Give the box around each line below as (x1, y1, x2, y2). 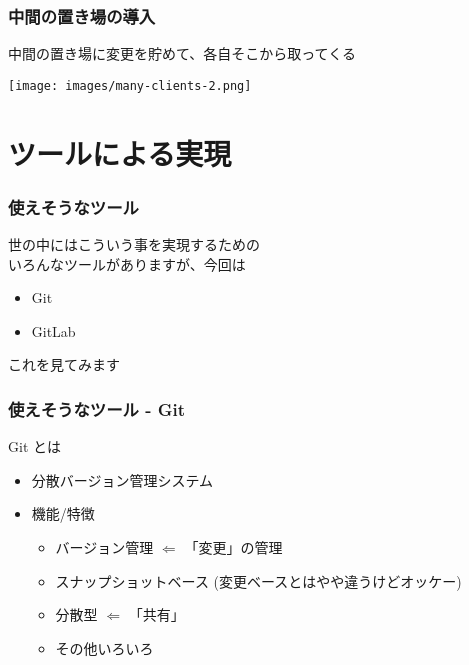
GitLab (31, 320, 76, 341)
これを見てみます (8, 354, 120, 375)
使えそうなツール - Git (8, 396, 185, 421)
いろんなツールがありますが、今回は (8, 253, 246, 274)
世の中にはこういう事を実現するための (8, 234, 260, 255)
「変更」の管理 (184, 537, 283, 558)
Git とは (8, 436, 61, 457)
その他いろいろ (55, 637, 154, 658)
